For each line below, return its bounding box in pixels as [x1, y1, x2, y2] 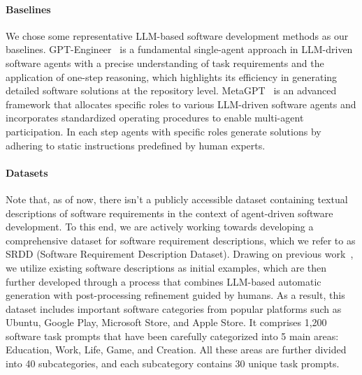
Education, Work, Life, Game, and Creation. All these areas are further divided [6, 342, 347, 357]
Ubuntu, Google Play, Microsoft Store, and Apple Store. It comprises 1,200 [6, 315, 327, 330]
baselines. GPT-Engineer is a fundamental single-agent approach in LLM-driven [6, 42, 353, 57]
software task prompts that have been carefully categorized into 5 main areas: [6, 328, 339, 343]
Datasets [6, 165, 48, 179]
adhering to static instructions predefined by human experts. [6, 138, 266, 152]
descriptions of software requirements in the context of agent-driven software [6, 205, 333, 220]
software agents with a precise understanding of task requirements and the [6, 55, 324, 70]
